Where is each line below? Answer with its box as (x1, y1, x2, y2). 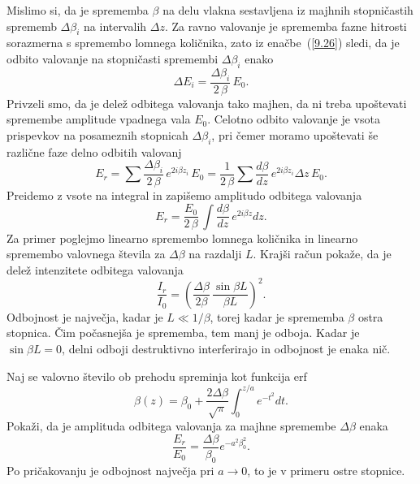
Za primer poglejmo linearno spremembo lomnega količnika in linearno (6, 229, 358, 246)
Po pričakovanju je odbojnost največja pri (6, 461, 214, 478)
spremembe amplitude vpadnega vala (6, 110, 191, 127)
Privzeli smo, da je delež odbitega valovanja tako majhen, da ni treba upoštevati (6, 94, 407, 111)
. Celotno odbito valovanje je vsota (207, 110, 380, 127)
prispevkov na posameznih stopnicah (6, 126, 188, 143)
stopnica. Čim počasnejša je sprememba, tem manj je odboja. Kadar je (6, 324, 360, 341)
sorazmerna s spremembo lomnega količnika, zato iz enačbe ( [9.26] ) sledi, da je (6, 34, 400, 51)
